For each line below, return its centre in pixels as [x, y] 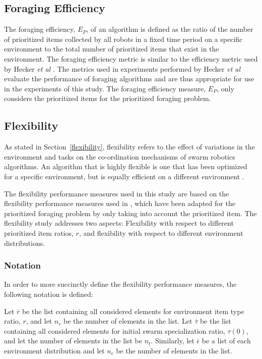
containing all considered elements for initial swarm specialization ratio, [115, 330]
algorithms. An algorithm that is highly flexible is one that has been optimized [126, 166]
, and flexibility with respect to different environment [161, 233]
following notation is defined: [49, 294]
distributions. [25, 243]
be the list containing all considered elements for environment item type [133, 311]
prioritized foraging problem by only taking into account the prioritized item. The [130, 213]
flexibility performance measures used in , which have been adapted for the [120, 203]
